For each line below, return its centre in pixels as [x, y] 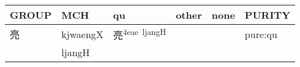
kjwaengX [82, 34]
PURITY [268, 15]
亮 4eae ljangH [140, 34]
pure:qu [261, 34]
